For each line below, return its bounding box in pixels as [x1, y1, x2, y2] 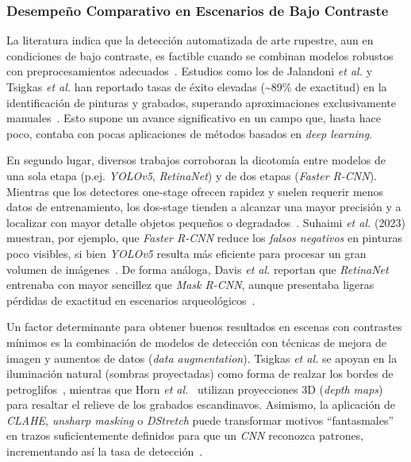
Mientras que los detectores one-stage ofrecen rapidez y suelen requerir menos [6, 183, 384, 199]
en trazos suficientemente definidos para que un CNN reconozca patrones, [6, 427, 364, 444]
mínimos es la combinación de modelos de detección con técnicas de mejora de [6, 333, 386, 350]
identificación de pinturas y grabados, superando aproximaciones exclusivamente [6, 94, 396, 110]
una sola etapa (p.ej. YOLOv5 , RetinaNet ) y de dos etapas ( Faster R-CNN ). [6, 167, 377, 183]
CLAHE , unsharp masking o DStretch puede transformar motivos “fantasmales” [6, 411, 394, 428]
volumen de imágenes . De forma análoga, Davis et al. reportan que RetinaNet [6, 260, 389, 277]
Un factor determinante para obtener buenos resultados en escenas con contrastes [6, 318, 402, 335]
